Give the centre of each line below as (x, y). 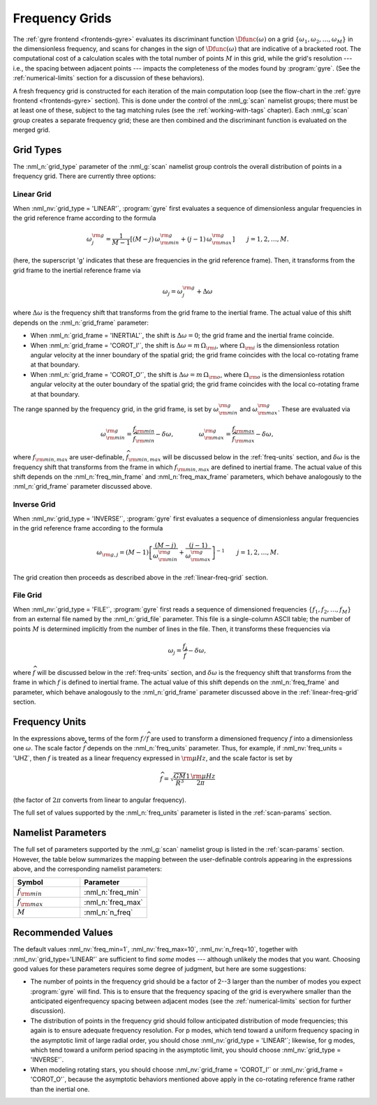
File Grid (27, 595)
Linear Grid (32, 194)
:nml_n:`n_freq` (109, 912)
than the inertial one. (60, 1089)
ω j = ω (172, 292)
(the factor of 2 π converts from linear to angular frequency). (99, 800)
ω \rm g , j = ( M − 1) (123, 554)
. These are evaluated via (314, 409)
